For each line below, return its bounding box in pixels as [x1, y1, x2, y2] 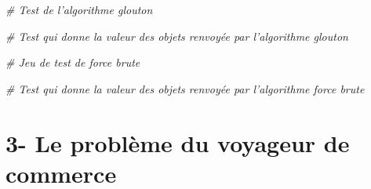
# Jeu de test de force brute [5, 54, 140, 71]
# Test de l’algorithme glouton [5, 2, 153, 17]
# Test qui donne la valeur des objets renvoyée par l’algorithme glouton [5, 27, 348, 44]
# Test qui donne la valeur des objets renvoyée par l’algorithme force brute [5, 80, 365, 96]
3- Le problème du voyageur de [5, 126, 350, 158]
